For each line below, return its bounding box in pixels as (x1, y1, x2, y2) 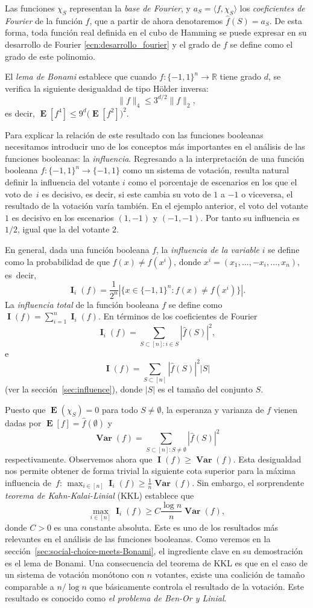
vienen (273, 403, 297, 415)
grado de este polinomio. (5, 50, 95, 62)
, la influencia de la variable (156, 243, 260, 255)
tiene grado (220, 70, 262, 83)
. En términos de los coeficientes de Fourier (98, 310, 258, 322)
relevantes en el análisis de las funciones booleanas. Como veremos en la (5, 533, 271, 545)
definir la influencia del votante (5, 176, 120, 188)
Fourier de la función (5, 14, 83, 27)
